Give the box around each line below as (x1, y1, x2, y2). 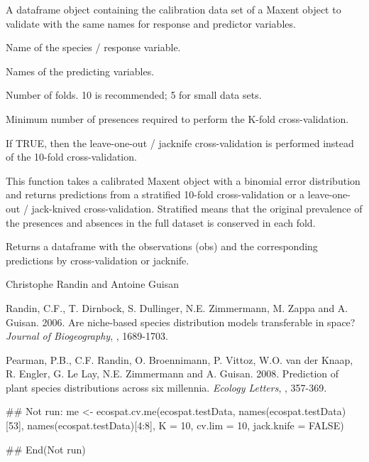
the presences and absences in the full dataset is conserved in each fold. (6, 215, 316, 230)
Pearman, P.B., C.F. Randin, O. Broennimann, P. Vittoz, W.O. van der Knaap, (6, 352, 353, 367)
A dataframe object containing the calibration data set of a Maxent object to (6, 2, 341, 16)
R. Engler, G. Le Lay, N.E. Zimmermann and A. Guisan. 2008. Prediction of (6, 366, 339, 381)
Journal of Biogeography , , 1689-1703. (6, 328, 168, 343)
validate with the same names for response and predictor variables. (6, 16, 296, 31)
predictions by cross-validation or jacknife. (6, 252, 189, 267)
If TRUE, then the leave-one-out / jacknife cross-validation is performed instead (6, 135, 354, 150)
